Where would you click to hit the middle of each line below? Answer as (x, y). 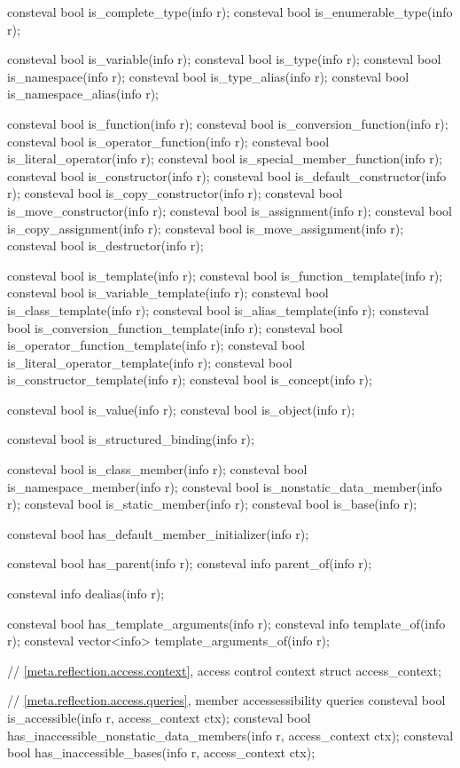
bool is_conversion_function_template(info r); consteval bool (175, 327)
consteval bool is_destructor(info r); (105, 245)
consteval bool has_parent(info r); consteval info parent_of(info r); (190, 563)
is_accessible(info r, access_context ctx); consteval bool (159, 717)
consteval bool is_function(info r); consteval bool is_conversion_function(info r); (228, 123)
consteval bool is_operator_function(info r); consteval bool (168, 141)
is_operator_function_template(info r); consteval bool (156, 345)
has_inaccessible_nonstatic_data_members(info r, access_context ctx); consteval (230, 735)
